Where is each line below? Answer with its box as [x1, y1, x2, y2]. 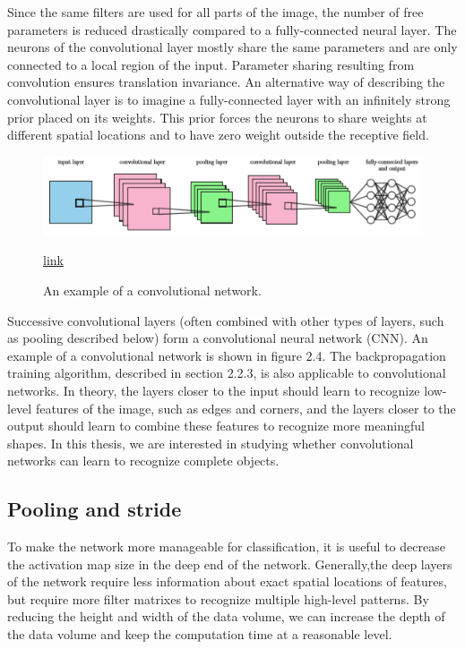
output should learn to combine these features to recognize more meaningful [7, 416, 425, 435]
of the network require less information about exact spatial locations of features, [7, 572, 447, 591]
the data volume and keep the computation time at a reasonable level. [7, 625, 392, 644]
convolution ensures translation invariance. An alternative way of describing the [7, 73, 445, 91]
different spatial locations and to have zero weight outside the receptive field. [7, 125, 429, 144]
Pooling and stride [7, 495, 182, 523]
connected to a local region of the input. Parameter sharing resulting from [7, 55, 415, 73]
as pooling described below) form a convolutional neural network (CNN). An [7, 329, 428, 347]
